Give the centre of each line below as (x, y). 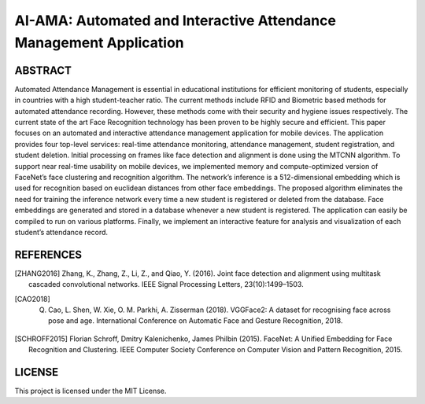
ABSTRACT (43, 70)
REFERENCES (48, 254)
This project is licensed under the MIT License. (91, 391)
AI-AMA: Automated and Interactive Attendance (175, 20)
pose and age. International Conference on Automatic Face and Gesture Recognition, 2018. (196, 321)
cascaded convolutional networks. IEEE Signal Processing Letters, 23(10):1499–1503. (166, 285)
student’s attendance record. (61, 232)
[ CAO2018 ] (32, 299)
